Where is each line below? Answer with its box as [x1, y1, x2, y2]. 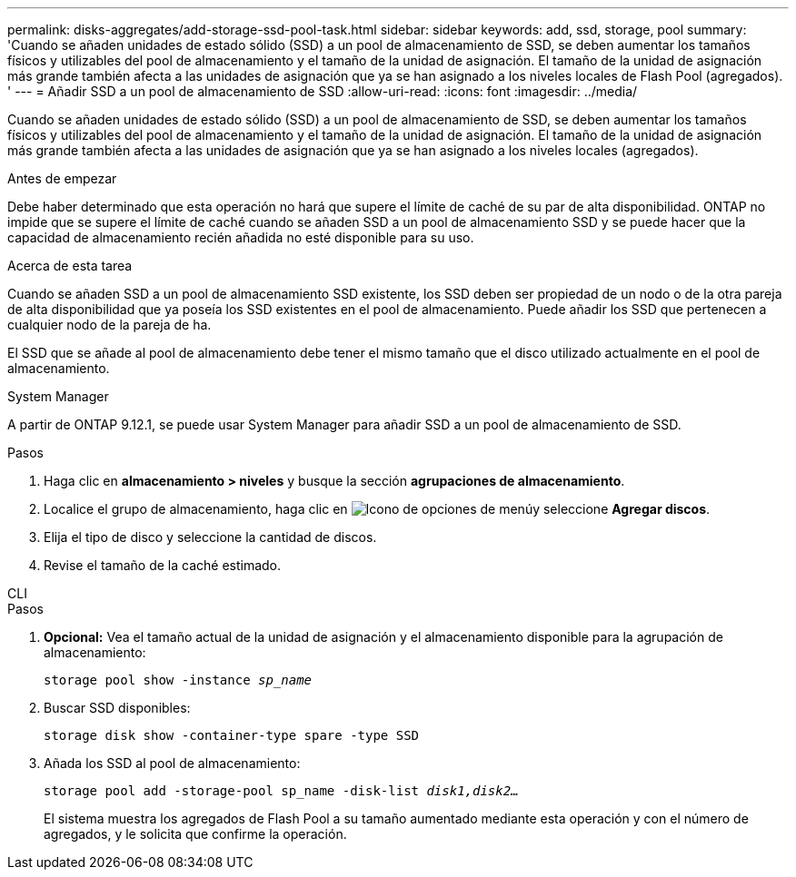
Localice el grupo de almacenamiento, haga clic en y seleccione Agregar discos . [44, 501, 711, 517]
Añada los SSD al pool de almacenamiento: [44, 755, 301, 771]
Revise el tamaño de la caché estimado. [44, 557, 282, 573]
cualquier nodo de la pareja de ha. [7, 317, 212, 332]
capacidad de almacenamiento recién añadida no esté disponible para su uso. [7, 230, 474, 245]
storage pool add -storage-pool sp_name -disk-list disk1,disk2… [44, 783, 519, 798]
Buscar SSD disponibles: [44, 700, 191, 715]
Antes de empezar [7, 171, 117, 186]
